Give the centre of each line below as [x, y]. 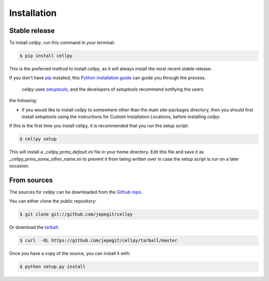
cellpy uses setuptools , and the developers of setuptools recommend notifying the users [113, 89]
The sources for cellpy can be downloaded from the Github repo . [76, 192]
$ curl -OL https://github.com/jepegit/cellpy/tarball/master [99, 241]
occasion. [19, 166]
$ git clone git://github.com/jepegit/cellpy [76, 214]
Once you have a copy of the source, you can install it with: [70, 254]
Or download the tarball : [34, 227]
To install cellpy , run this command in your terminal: [62, 43]
